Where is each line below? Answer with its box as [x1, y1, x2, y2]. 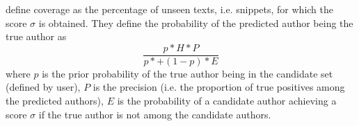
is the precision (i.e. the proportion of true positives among [93, 80, 345, 94]
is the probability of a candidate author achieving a [117, 93, 337, 108]
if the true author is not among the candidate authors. [38, 107, 271, 121]
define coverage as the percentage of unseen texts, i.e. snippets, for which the [6, 2, 334, 16]
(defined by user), [6, 80, 81, 94]
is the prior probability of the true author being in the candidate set [42, 66, 333, 80]
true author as [6, 29, 67, 44]
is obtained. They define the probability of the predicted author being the [38, 15, 353, 30]
